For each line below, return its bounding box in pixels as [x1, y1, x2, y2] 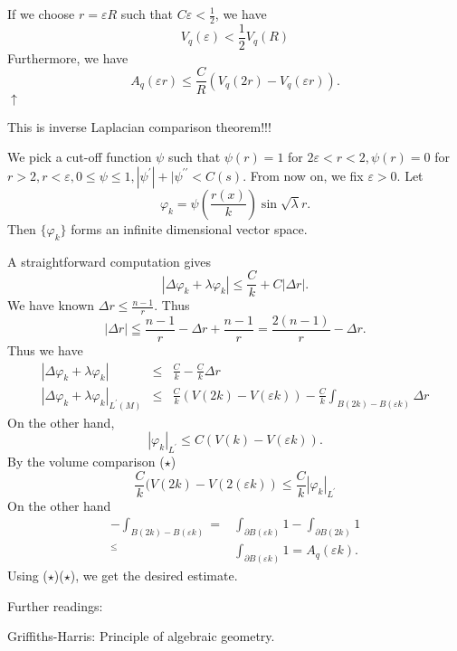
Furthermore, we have [7, 48, 129, 67]
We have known [7, 296, 95, 315]
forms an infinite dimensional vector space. [71, 219, 308, 238]
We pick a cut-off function [7, 147, 152, 166]
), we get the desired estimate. [70, 566, 238, 585]
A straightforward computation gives [7, 251, 212, 270]
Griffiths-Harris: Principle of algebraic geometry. [7, 627, 275, 646]
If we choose [7, 5, 75, 23]
